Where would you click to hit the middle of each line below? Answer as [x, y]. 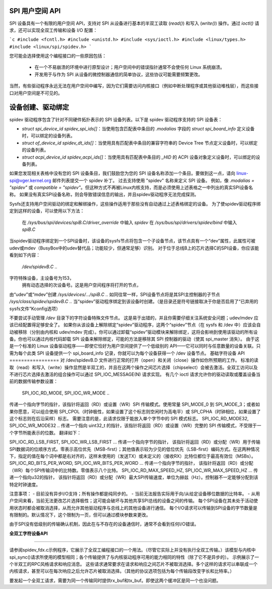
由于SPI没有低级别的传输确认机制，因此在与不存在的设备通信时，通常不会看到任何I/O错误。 [104, 524]
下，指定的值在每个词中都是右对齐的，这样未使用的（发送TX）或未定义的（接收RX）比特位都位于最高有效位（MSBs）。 [133, 456]
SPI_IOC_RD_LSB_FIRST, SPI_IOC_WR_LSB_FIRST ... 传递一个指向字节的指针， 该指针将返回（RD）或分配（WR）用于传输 [135, 442]
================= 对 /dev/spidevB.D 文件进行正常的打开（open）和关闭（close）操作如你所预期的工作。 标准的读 [134, 360]
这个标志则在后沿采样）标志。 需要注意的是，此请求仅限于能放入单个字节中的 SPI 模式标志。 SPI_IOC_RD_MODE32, [129, 419]
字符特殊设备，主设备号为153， [42, 278]
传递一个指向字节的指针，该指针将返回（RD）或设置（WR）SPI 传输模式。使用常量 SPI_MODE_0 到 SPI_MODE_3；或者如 [135, 405]
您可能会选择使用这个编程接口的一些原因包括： [58, 56]
